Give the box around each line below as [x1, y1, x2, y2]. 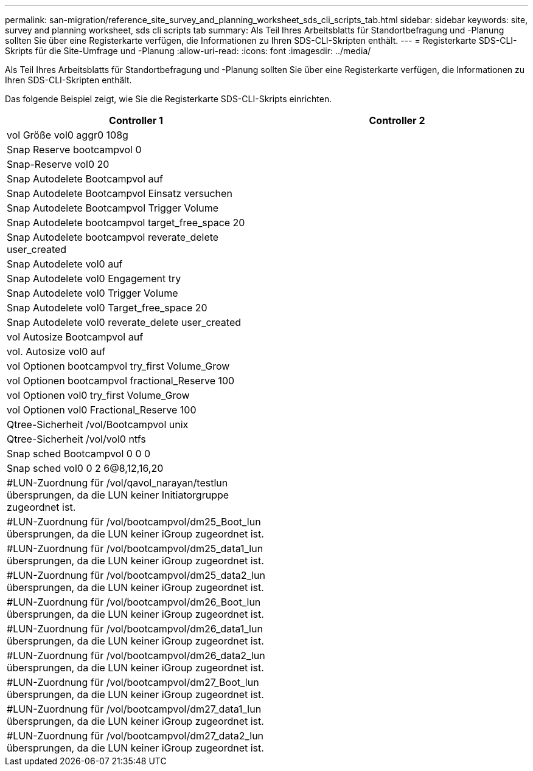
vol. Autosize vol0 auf [7, 345, 106, 358]
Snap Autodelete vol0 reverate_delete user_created [7, 316, 241, 328]
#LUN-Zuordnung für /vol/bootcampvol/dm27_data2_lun [7, 730, 264, 742]
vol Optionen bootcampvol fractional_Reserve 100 [7, 375, 235, 387]
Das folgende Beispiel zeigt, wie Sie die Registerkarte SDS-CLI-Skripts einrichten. [5, 94, 332, 104]
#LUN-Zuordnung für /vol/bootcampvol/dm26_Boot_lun [7, 596, 261, 608]
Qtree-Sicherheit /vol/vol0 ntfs [7, 433, 146, 445]
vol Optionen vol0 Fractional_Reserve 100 [7, 404, 197, 416]
